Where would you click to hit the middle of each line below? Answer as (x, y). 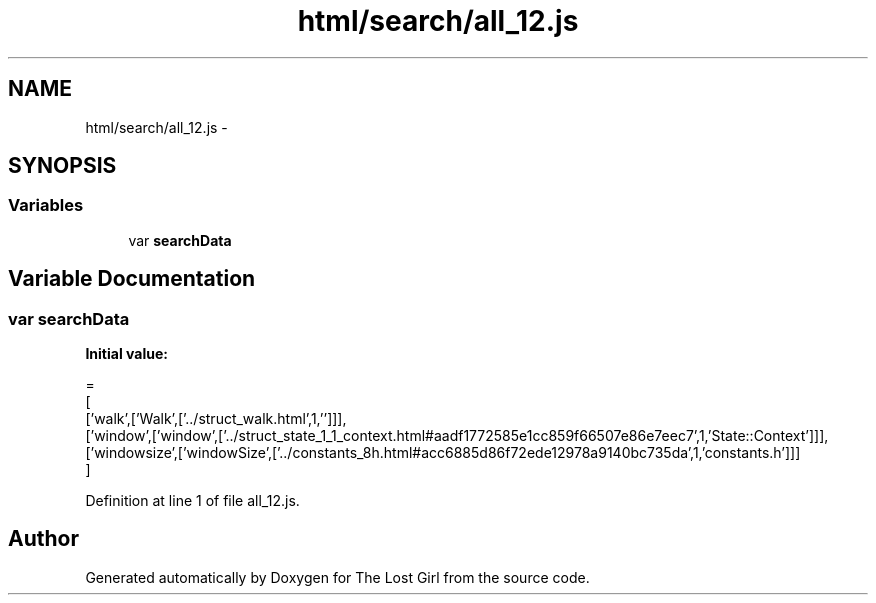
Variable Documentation (132, 279)
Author (43, 539)
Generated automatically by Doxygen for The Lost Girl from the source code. (337, 577)
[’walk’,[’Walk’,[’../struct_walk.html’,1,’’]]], (216, 419)
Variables (46, 205)
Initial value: (126, 354)
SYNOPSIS (62, 166)
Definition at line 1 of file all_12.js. (192, 501)
